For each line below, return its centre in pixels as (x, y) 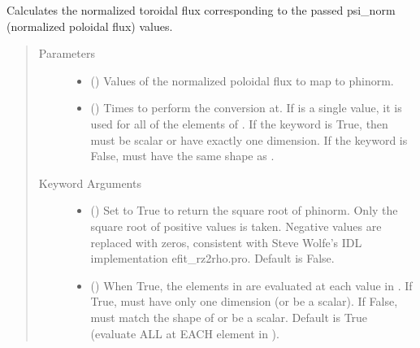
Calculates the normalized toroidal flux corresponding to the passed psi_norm (201, 10)
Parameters (67, 53)
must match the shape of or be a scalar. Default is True (229, 317)
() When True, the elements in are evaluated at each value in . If (251, 285)
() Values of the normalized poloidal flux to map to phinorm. (242, 80)
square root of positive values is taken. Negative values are (236, 226)
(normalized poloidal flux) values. (90, 26)
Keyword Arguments (90, 183)
